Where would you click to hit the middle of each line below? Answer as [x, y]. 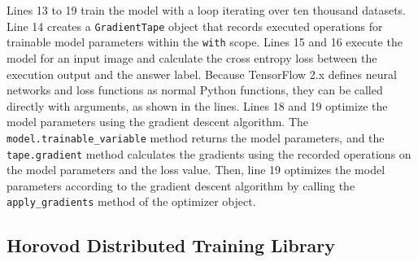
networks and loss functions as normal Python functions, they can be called [195, 90]
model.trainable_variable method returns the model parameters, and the [196, 137]
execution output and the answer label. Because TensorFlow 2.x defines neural [202, 74]
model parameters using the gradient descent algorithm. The [157, 122]
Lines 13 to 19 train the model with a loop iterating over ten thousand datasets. [207, 10]
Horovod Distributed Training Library [171, 245]
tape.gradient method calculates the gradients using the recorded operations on [209, 153]
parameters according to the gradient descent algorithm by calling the [181, 185]
